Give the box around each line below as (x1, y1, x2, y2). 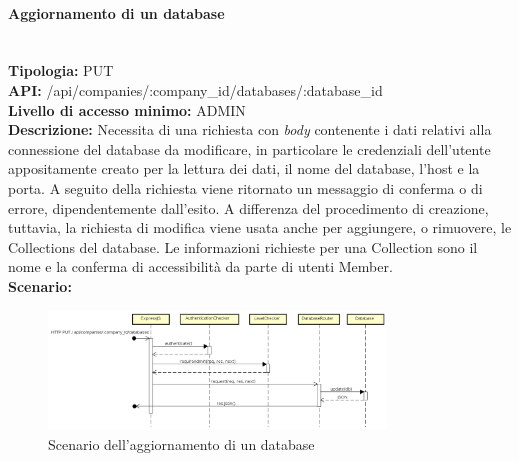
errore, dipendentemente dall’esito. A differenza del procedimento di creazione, (8, 197, 489, 218)
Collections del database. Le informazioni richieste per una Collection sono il (8, 236, 478, 257)
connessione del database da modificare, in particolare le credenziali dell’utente (8, 138, 491, 159)
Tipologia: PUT (8, 60, 114, 81)
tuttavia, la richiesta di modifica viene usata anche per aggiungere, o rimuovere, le (8, 217, 512, 238)
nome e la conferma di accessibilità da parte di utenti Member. (8, 256, 393, 277)
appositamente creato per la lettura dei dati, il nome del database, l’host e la (8, 158, 480, 179)
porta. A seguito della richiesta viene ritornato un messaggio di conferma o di (8, 177, 483, 198)
